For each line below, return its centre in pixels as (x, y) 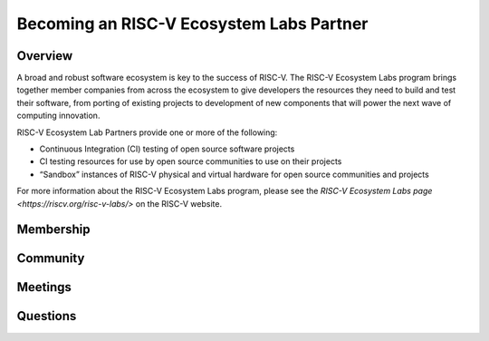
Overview (45, 56)
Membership (53, 230)
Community (51, 258)
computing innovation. (58, 116)
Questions (47, 316)
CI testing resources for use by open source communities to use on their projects (191, 161)
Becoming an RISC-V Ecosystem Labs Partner (192, 24)
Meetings (44, 287)
